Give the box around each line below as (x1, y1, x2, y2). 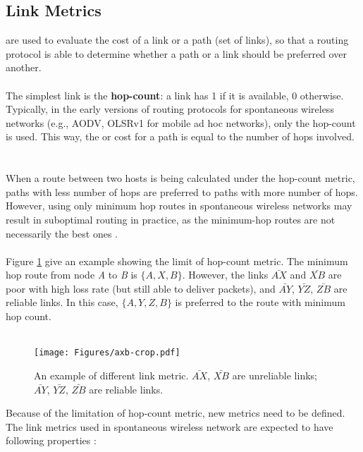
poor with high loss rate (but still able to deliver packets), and (6, 281, 276, 295)
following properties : (6, 433, 97, 448)
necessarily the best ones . (6, 226, 118, 240)
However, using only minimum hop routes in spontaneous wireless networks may (6, 198, 352, 213)
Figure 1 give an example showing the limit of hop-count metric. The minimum (6, 253, 348, 268)
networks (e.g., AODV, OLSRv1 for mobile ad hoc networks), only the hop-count (6, 115, 356, 130)
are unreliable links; (232, 367, 317, 382)
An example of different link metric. (34, 367, 189, 382)
